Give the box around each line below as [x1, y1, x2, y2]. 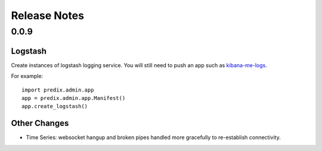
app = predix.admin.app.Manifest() [21, 95, 126, 101]
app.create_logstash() [21, 103, 88, 110]
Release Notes [11, 9, 85, 22]
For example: [11, 73, 44, 80]
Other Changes [11, 118, 69, 128]
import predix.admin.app [21, 86, 94, 93]
